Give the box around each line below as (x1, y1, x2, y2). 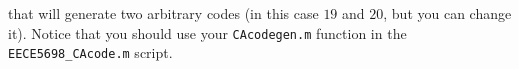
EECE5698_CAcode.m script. (8, 42, 173, 63)
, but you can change (383, 3, 512, 23)
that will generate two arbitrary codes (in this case (8, 3, 319, 23)
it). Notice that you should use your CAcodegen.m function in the (8, 22, 407, 43)
